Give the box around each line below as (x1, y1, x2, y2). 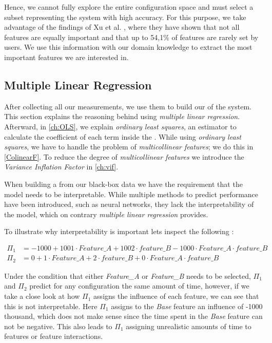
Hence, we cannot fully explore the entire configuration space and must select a (4, 2, 254, 12)
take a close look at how (4, 291, 80, 301)
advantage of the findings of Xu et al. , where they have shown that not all (4, 22, 240, 32)
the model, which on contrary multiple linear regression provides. (4, 208, 208, 219)
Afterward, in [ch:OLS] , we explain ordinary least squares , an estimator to (4, 121, 237, 131)
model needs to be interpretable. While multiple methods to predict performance (4, 188, 259, 199)
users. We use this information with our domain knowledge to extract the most (4, 42, 252, 52)
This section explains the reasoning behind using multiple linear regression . (4, 111, 240, 122)
